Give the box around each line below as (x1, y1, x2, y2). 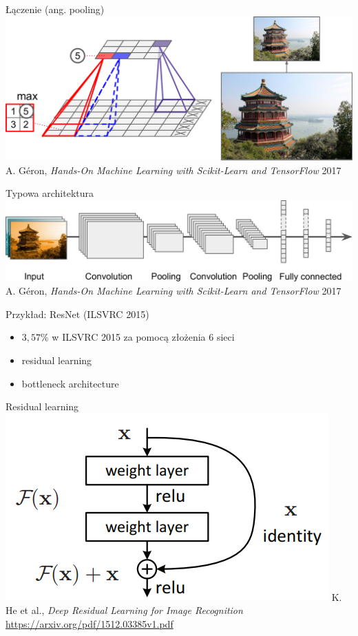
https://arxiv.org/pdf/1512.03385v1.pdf (6, 617, 173, 631)
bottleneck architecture (21, 376, 119, 390)
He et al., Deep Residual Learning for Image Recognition (6, 603, 243, 617)
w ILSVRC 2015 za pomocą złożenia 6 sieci (52, 330, 235, 344)
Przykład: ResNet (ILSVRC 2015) (6, 306, 149, 321)
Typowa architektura (6, 186, 94, 200)
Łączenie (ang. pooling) (6, 2, 105, 16)
